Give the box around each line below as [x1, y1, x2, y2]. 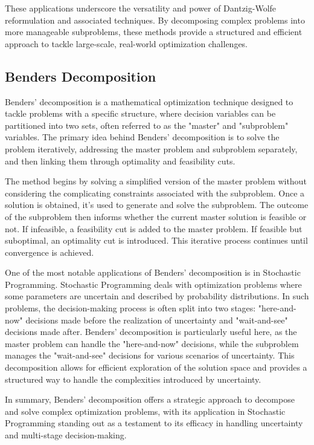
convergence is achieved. [5, 245, 94, 258]
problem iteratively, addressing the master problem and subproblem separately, [5, 142, 298, 155]
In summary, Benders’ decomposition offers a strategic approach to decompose [5, 393, 295, 406]
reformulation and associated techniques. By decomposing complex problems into [5, 13, 305, 26]
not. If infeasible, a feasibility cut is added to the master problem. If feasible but [5, 222, 303, 235]
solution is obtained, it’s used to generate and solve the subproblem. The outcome [5, 198, 309, 211]
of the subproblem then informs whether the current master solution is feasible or [5, 210, 307, 223]
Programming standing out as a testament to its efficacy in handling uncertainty [5, 417, 303, 429]
